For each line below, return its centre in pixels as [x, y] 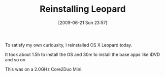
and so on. [16, 59]
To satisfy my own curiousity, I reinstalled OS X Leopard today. [69, 45]
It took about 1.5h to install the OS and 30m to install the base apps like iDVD [82, 54]
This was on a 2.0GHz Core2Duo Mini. [44, 69]
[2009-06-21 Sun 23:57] [83, 23]
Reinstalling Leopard [83, 9]
